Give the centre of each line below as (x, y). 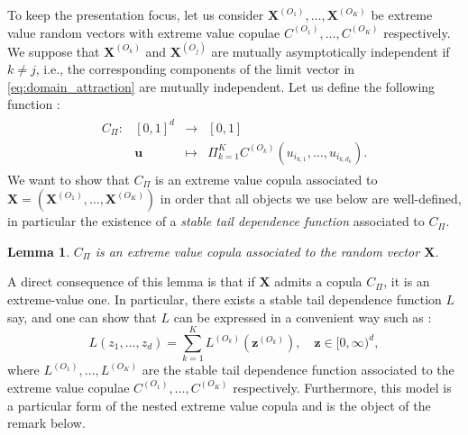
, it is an (407, 281)
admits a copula (318, 281)
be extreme (402, 14)
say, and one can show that (82, 317)
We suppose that (54, 51)
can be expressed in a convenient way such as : (303, 317)
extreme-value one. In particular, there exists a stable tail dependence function (225, 299)
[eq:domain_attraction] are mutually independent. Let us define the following (221, 86)
